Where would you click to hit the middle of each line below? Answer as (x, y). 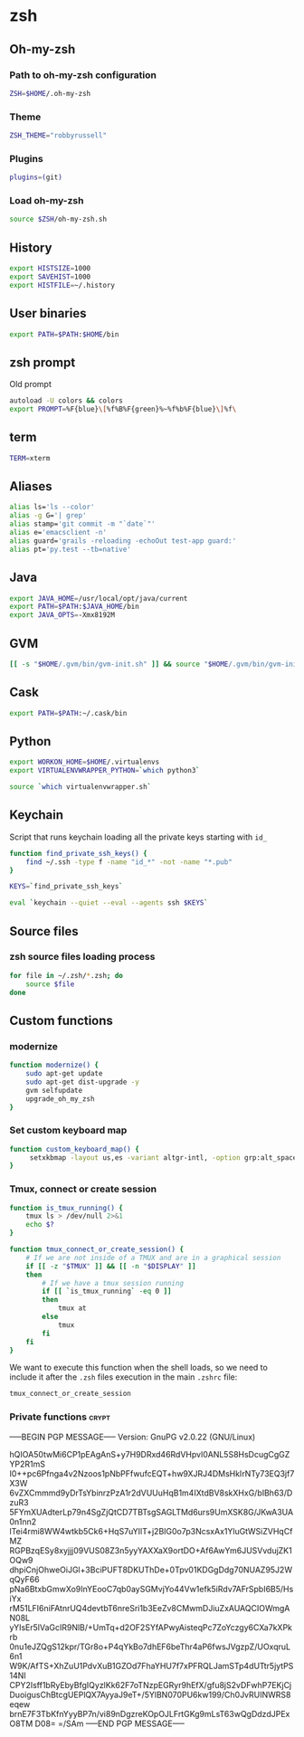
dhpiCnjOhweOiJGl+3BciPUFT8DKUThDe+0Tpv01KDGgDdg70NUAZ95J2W (151, 1570)
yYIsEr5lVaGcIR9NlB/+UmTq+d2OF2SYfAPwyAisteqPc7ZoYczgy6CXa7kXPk (151, 1627)
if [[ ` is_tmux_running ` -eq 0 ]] (107, 1291)
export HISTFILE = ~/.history (62, 285)
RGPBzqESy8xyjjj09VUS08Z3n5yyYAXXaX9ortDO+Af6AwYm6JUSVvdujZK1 (151, 1550)
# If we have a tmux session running (113, 1283)
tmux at (72, 1308)
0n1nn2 (23, 1522)
